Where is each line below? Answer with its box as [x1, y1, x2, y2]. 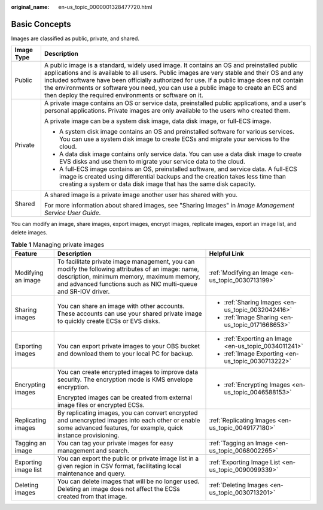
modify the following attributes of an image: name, [57, 265, 200, 273]
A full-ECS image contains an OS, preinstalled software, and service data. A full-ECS [59, 165, 297, 173]
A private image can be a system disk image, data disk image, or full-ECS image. [44, 117, 272, 125]
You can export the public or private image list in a [57, 454, 199, 463]
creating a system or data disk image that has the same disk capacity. [59, 180, 256, 188]
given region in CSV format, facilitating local [57, 462, 181, 470]
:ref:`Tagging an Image [209, 439, 273, 448]
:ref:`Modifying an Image [209, 268, 279, 277]
